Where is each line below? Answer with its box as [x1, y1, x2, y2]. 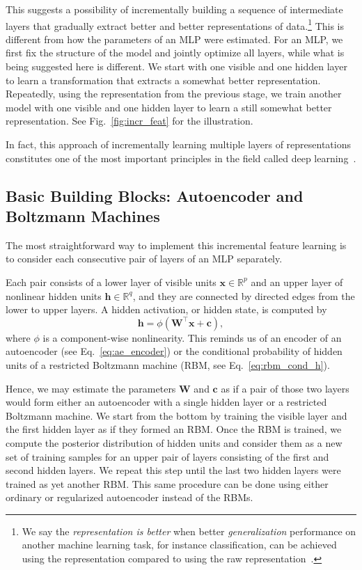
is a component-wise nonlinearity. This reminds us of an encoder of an [42, 330, 342, 345]
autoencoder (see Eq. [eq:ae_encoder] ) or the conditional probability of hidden [6, 344, 343, 358]
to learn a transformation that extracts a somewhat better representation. [6, 72, 321, 87]
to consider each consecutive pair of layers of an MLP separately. [6, 251, 283, 266]
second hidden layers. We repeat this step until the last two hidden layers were [6, 463, 341, 477]
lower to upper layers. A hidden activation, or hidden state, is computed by [6, 302, 327, 317]
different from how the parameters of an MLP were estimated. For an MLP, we [6, 31, 343, 46]
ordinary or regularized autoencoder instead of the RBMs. [6, 490, 253, 505]
